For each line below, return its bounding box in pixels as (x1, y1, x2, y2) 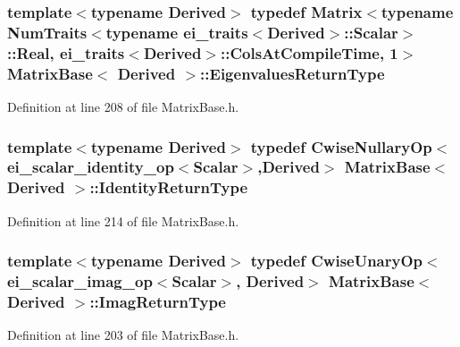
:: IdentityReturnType (89, 176, 248, 199)
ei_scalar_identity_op (7, 156, 174, 178)
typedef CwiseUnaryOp (250, 250, 423, 272)
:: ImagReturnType (89, 291, 226, 312)
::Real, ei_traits (7, 41, 125, 63)
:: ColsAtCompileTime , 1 (221, 41, 398, 63)
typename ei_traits (105, 21, 248, 43)
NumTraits (7, 21, 88, 43)
